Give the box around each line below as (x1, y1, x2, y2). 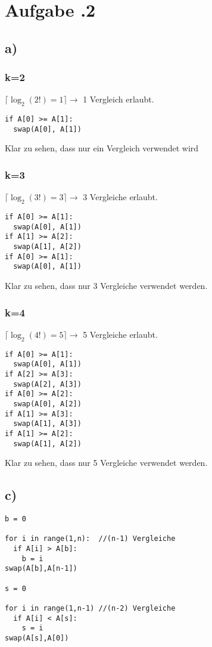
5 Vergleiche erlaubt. (83, 328, 158, 340)
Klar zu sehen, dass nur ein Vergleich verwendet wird (5, 142, 199, 154)
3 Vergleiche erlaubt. (83, 191, 158, 203)
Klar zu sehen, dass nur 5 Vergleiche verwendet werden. (5, 456, 208, 469)
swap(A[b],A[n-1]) (5, 564, 77, 573)
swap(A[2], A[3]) (13, 380, 82, 388)
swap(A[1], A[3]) (13, 419, 82, 428)
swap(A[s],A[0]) (5, 633, 69, 642)
